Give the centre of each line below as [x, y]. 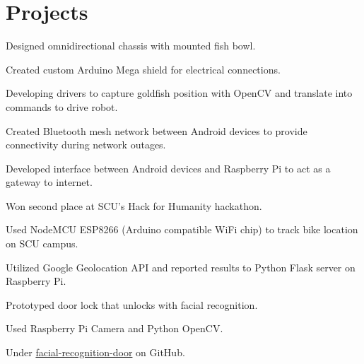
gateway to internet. [49, 182]
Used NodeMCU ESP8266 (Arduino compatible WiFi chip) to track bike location [182, 229]
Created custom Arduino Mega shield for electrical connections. [143, 69]
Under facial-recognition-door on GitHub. [95, 352]
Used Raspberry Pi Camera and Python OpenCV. [115, 328]
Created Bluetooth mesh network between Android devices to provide [157, 130]
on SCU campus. [42, 243]
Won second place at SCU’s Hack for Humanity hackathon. [134, 205]
